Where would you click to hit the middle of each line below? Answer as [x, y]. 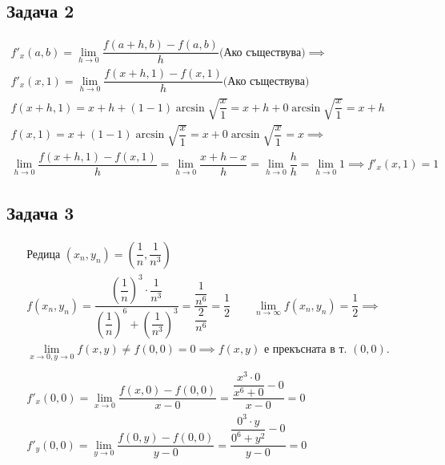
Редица [44, 255]
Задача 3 [40, 213]
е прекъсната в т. [305, 349]
